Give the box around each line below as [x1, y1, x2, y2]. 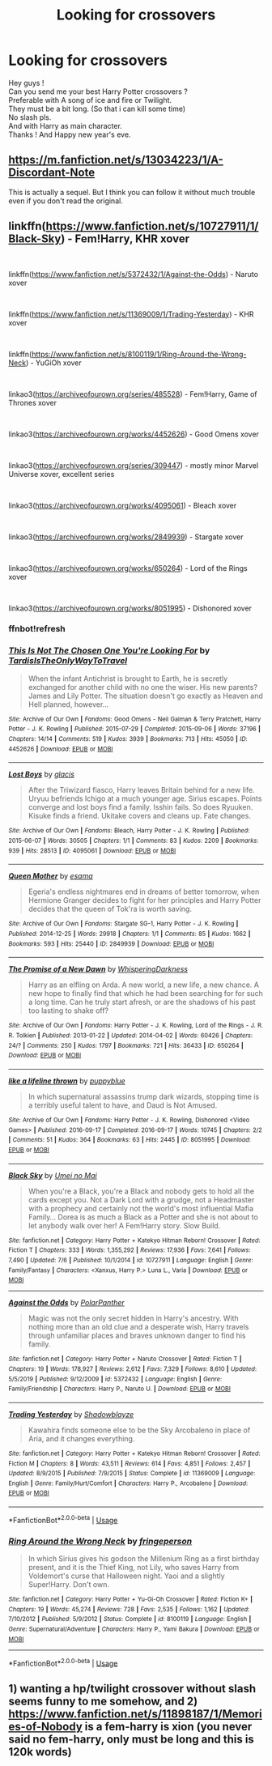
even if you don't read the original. [8, 196, 123, 206]
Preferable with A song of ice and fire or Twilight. [8, 95, 172, 104]
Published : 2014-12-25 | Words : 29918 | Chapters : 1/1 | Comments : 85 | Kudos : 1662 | [8, 930, 251, 938]
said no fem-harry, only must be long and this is [8, 1732, 255, 1746]
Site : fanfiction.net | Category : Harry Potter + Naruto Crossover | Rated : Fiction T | [8, 1355, 242, 1364]
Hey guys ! [8, 78, 45, 87]
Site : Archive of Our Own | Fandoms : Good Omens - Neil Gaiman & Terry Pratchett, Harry [8, 715, 261, 723]
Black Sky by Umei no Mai [8, 1170, 97, 1180]
